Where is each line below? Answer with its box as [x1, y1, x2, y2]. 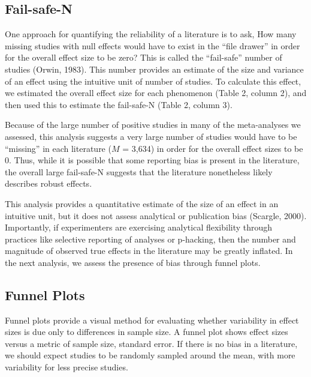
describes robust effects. [5, 177, 92, 190]
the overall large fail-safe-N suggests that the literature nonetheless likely [5, 165, 273, 178]
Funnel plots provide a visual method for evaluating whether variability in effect [5, 313, 299, 326]
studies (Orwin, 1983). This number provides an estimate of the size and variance [5, 62, 304, 75]
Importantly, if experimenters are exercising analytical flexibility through [5, 221, 273, 234]
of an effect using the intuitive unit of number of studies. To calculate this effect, [5, 74, 301, 87]
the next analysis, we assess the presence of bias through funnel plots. [5, 256, 261, 268]
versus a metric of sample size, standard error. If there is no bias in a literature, [5, 337, 298, 349]
